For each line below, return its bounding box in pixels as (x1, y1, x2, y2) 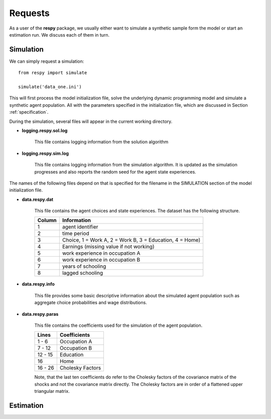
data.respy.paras (22, 311, 59, 317)
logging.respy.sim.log (22, 150, 69, 156)
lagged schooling (62, 270, 103, 277)
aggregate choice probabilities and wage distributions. (34, 300, 148, 306)
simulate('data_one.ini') (18, 84, 82, 90)
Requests (9, 8, 50, 19)
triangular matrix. (34, 388, 70, 394)
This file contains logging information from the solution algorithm (34, 139, 169, 145)
